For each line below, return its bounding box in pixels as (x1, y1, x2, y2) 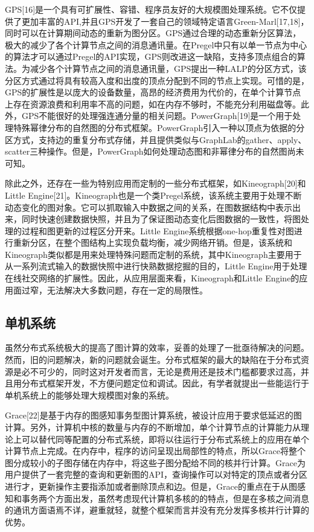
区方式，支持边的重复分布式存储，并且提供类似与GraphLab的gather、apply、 (5, 133, 307, 146)
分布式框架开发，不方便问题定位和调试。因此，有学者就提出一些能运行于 (21, 377, 309, 389)
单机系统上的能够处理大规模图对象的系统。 (5, 388, 174, 401)
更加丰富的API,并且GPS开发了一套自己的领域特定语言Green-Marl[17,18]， (21, 14, 309, 27)
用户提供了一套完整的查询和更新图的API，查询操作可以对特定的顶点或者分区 (5, 468, 308, 481)
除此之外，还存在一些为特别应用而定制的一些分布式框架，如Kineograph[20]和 (5, 177, 306, 190)
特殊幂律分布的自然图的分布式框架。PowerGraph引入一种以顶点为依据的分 (13, 121, 305, 133)
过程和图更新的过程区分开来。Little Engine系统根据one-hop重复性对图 (21, 224, 294, 237)
